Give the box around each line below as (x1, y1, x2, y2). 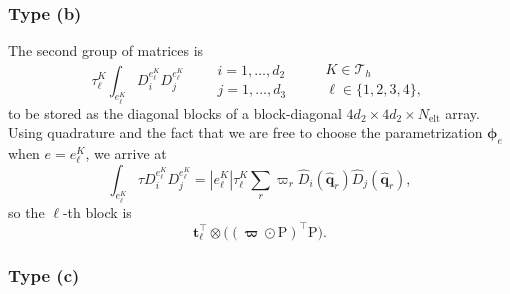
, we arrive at (85, 142, 167, 163)
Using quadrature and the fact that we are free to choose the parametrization (8, 122, 483, 143)
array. (445, 102, 480, 123)
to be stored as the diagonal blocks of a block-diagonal (8, 102, 342, 123)
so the (8, 201, 45, 222)
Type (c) (8, 262, 80, 287)
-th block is (62, 201, 132, 222)
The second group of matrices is (8, 40, 204, 61)
